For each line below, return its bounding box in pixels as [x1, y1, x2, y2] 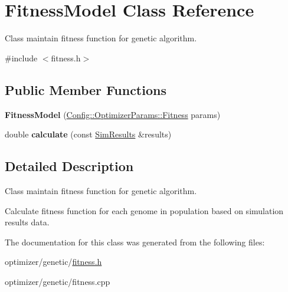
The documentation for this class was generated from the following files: [5, 235, 265, 248]
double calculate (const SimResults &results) [5, 128, 172, 140]
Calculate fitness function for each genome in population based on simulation [5, 204, 284, 216]
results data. [5, 216, 50, 228]
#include [5, 51, 38, 64]
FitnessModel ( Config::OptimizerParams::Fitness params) [5, 108, 221, 120]
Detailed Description [5, 157, 134, 175]
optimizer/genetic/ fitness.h [5, 255, 102, 268]
